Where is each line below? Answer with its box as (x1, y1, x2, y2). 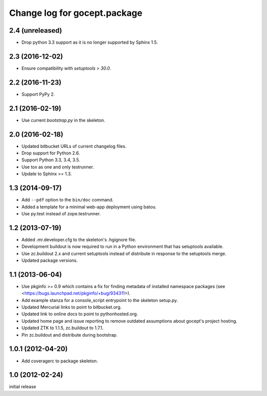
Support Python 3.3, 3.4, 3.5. (21, 157, 80, 163)
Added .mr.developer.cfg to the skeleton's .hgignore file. (21, 237, 136, 243)
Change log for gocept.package (9, 7, 143, 18)
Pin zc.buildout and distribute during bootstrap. (21, 332, 118, 338)
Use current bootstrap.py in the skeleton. (21, 117, 106, 123)
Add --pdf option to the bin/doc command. (21, 197, 114, 203)
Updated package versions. (21, 257, 78, 263)
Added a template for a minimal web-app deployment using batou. (21, 203, 157, 210)
